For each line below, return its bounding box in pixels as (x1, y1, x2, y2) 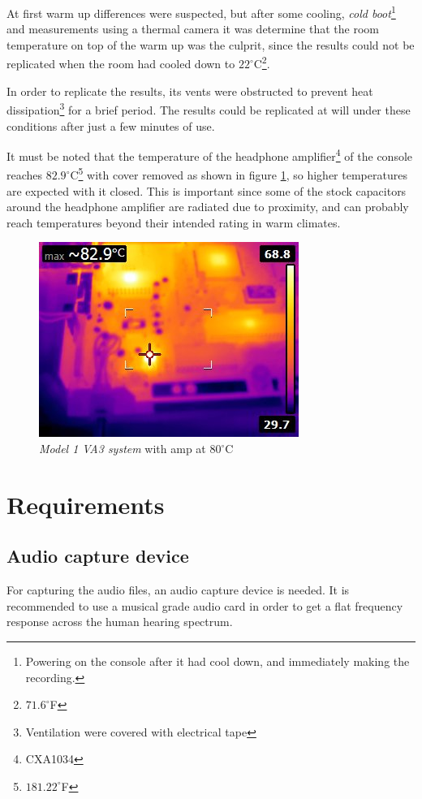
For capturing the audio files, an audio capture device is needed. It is (6, 581, 350, 598)
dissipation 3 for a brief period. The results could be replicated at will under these (6, 99, 411, 118)
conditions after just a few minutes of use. (6, 117, 215, 134)
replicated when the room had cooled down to (6, 55, 235, 72)
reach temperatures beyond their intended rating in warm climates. (6, 214, 341, 231)
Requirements (6, 487, 165, 520)
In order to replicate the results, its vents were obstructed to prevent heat (6, 82, 373, 99)
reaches (6, 166, 43, 184)
